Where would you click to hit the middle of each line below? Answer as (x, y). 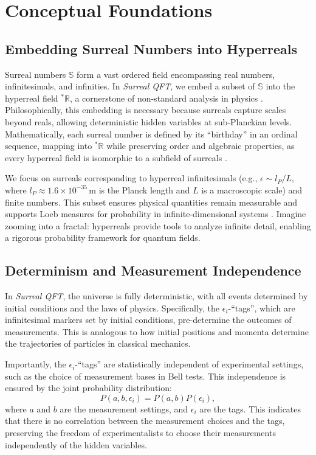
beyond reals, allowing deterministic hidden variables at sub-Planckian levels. (149, 121)
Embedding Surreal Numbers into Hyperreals (151, 48)
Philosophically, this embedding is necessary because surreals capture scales (146, 110)
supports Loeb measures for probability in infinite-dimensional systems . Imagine (156, 214)
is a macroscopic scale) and (252, 189)
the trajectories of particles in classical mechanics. (98, 343)
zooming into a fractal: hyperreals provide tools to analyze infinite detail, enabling (158, 225)
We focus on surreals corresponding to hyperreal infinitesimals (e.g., (131, 178)
